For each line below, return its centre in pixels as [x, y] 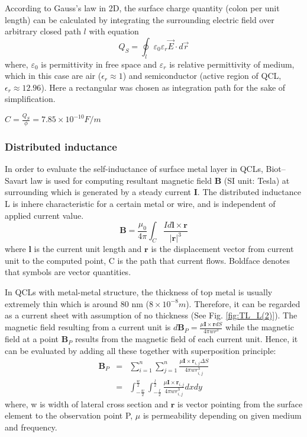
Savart [16, 180]
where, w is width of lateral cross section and [87, 403]
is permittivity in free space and [99, 64]
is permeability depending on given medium [222, 415]
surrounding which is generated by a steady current [98, 192]
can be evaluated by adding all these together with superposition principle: [140, 350]
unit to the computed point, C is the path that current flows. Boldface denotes [147, 260]
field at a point [32, 339]
